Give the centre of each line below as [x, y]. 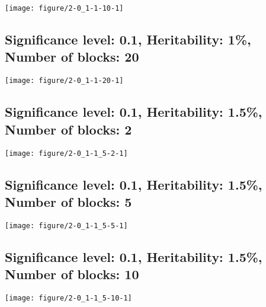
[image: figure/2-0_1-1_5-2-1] [66, 153]
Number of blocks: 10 [72, 274]
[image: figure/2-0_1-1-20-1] [64, 81]
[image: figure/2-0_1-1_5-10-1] [68, 298]
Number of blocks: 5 [68, 201]
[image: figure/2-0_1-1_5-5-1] [66, 226]
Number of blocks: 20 [72, 57]
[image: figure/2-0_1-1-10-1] [64, 8]
